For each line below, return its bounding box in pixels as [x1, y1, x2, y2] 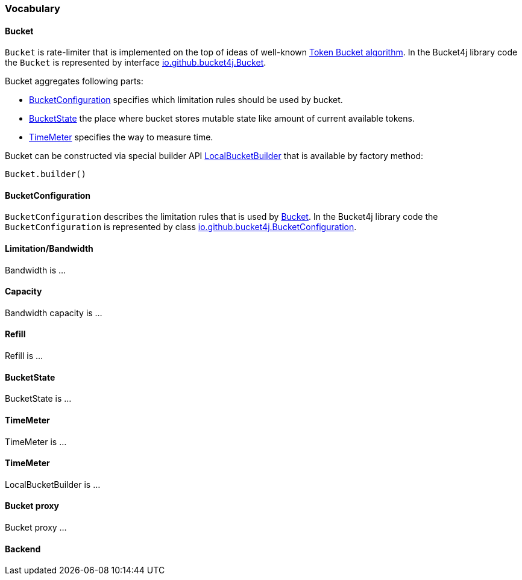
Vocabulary [5, 2, 60, 14]
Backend [5, 543, 41, 554]
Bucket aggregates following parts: [5, 76, 143, 87]
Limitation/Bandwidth [5, 243, 93, 254]
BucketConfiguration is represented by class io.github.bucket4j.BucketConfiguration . [5, 222, 357, 232]
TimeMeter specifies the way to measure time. [29, 132, 213, 143]
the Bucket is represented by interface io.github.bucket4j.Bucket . [5, 57, 266, 68]
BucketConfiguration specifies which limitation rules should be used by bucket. [29, 95, 343, 105]
